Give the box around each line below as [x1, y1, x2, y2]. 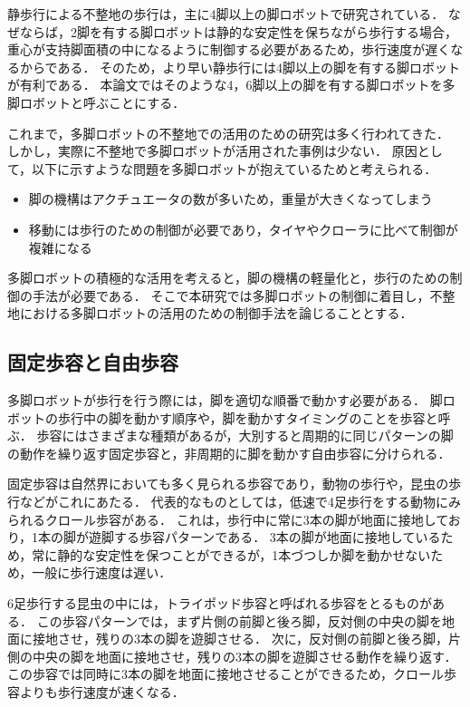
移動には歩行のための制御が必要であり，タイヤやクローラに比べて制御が [28, 219, 458, 238]
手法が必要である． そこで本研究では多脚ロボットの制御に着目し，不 [32, 286, 443, 305]
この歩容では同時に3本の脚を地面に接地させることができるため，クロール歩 [7, 664, 457, 683]
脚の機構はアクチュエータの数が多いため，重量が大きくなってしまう [28, 189, 433, 208]
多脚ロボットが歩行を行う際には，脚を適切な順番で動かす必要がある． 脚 [7, 391, 443, 410]
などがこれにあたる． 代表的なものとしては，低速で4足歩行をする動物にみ [19, 492, 461, 511]
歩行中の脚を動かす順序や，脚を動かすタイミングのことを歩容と [57, 408, 438, 427]
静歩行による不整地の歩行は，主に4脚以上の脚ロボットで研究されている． [7, 5, 445, 23]
